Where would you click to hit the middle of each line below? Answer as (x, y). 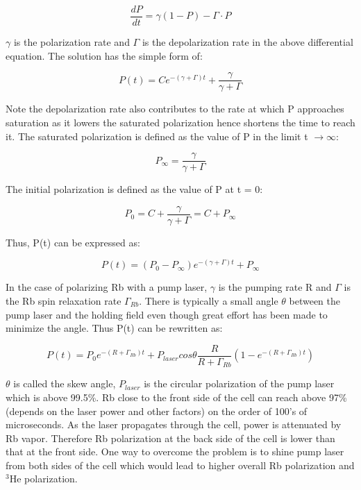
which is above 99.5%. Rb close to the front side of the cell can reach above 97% (176, 397)
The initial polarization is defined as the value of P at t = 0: (134, 189)
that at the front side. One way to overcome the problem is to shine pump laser (175, 451)
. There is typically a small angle (209, 301)
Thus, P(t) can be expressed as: (73, 242)
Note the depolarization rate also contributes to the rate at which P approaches (175, 109)
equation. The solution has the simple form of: (104, 55)
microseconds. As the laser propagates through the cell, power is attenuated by (174, 424)
